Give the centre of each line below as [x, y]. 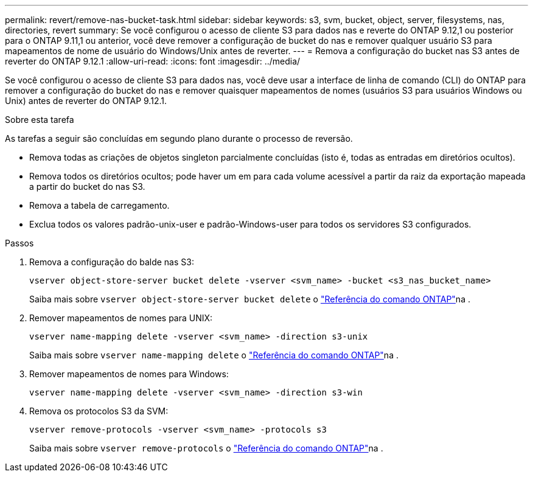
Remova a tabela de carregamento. [99, 205]
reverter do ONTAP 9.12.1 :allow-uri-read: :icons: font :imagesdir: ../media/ [153, 61]
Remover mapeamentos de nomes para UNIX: [121, 318]
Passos [19, 243]
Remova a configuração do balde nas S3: [112, 262]
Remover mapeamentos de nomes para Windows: [129, 374]
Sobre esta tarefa [40, 120]
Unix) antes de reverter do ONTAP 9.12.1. [86, 101]
